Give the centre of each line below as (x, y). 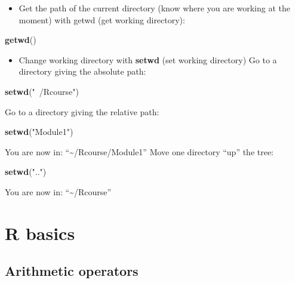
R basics (40, 233)
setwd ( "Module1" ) (39, 132)
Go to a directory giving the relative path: (82, 111)
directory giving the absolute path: (82, 71)
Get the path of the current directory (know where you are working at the (154, 8)
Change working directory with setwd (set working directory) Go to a (148, 59)
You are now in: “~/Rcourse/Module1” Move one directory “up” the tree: (139, 151)
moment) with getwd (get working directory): (102, 19)
